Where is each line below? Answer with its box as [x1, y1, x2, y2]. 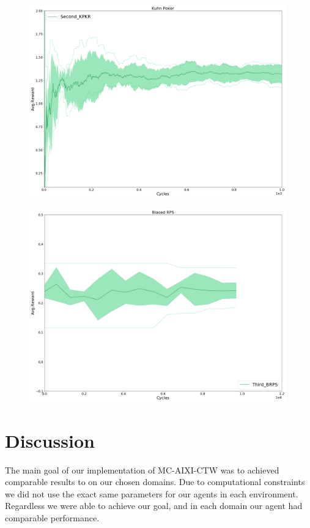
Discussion [5, 428, 95, 453]
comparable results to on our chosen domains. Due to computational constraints [5, 475, 305, 488]
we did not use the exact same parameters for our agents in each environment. [5, 487, 298, 500]
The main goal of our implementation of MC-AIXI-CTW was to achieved [5, 463, 279, 476]
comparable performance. [5, 511, 100, 524]
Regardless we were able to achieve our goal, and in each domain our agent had [5, 499, 303, 512]
